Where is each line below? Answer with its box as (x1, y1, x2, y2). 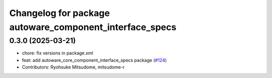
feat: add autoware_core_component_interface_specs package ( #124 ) (22, 57, 167, 63)
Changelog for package (9, 7, 110, 18)
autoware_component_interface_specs (9, 21, 176, 32)
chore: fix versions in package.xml (22, 50, 93, 56)
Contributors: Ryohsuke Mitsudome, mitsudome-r (22, 64, 125, 70)
